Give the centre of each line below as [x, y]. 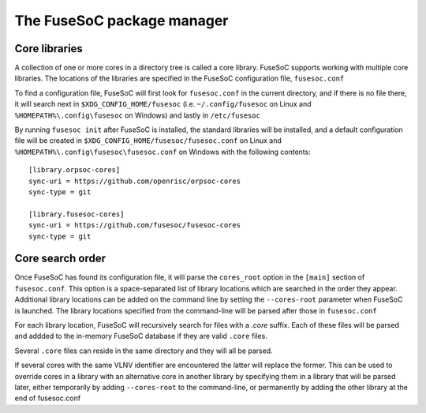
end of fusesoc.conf [48, 398]
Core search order [60, 259]
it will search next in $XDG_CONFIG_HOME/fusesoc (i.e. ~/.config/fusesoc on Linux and [163, 104]
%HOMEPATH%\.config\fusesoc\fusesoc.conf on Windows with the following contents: [163, 152]
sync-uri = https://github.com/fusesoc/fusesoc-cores [135, 225]
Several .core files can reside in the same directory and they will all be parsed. [144, 351]
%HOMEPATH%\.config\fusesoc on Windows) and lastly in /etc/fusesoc [137, 115]
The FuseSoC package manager [121, 21]
